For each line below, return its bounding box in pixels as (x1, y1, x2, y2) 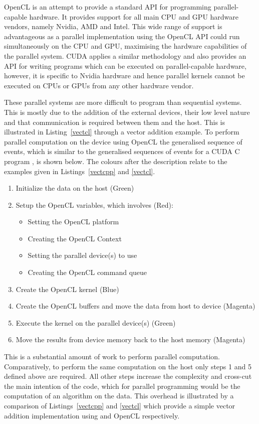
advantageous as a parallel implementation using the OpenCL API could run (4, 31, 240, 41)
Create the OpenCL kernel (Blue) (16, 284, 119, 294)
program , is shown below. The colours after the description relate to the (4, 156, 227, 166)
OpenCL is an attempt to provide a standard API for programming (4, 2, 211, 12)
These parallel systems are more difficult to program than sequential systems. (4, 97, 242, 107)
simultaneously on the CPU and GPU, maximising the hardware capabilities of (4, 41, 247, 51)
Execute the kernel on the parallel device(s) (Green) (16, 317, 176, 328)
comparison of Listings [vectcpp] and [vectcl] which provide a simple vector (4, 400, 235, 410)
